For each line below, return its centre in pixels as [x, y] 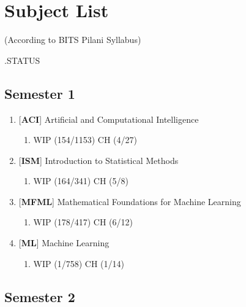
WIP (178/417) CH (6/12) [83, 222]
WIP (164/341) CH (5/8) [81, 181]
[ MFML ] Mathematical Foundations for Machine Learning [130, 201]
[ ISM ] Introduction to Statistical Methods [99, 160]
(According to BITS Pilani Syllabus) [73, 40]
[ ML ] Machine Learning [64, 243]
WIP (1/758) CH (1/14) [79, 263]
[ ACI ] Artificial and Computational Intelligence [109, 119]
